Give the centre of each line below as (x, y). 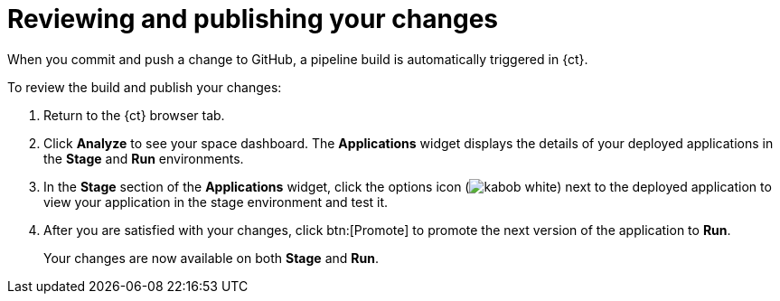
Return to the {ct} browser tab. (134, 115)
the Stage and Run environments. (144, 158)
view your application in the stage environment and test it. (216, 202)
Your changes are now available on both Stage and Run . (211, 258)
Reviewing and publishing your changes (253, 19)
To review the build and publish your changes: (145, 87)
